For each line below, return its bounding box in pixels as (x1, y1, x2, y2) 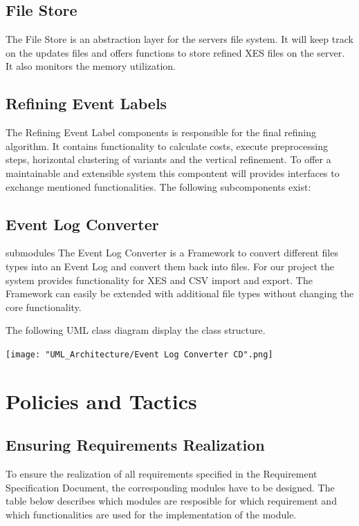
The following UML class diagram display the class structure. (6, 323, 266, 337)
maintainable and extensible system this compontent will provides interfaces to (6, 165, 340, 180)
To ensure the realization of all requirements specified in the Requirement (6, 467, 317, 481)
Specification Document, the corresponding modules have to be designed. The (6, 480, 335, 494)
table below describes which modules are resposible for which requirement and (6, 494, 337, 508)
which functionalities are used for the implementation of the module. (6, 507, 297, 521)
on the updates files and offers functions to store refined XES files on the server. (6, 45, 345, 59)
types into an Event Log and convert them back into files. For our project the (6, 259, 334, 273)
